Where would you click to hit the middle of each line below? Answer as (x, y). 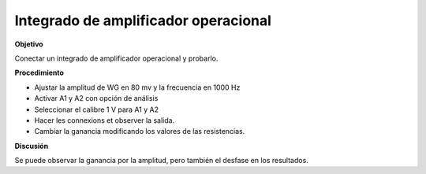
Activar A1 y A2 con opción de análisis (96, 98)
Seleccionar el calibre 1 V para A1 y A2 (97, 109)
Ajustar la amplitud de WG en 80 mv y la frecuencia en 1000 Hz (137, 87)
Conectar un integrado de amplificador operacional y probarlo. (116, 58)
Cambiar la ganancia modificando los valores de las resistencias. (140, 131)
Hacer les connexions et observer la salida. (105, 120)
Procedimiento (39, 73)
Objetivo (29, 44)
